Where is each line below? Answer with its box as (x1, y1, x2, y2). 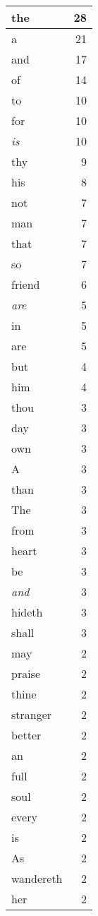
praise (11, 665, 41, 682)
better (11, 727, 42, 743)
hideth (11, 604, 43, 620)
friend (11, 276, 40, 292)
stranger (11, 706, 52, 722)
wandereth (11, 870, 63, 886)
